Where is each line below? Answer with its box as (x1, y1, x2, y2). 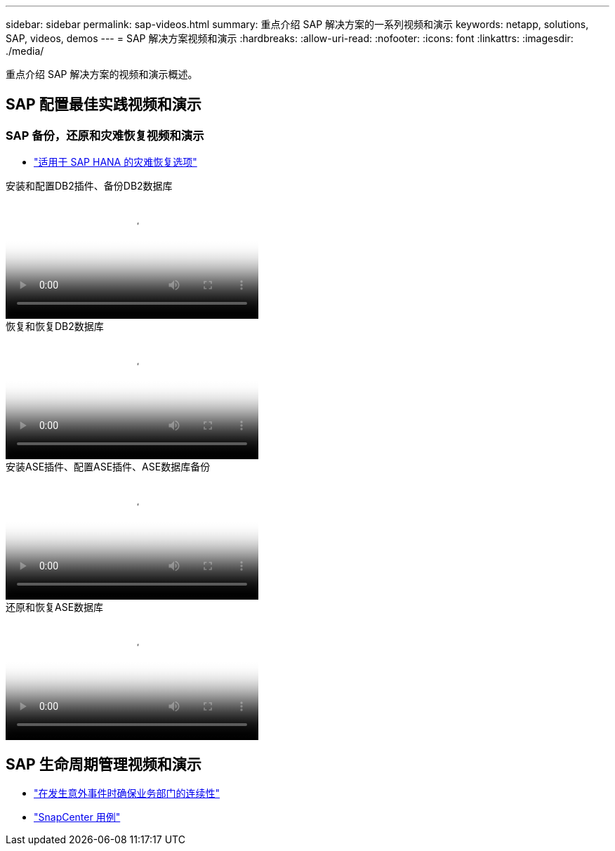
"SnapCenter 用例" (34, 811, 121, 824)
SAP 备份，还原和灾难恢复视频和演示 (6, 128, 204, 143)
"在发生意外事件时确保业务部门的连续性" (34, 787, 220, 800)
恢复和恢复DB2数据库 (6, 320, 104, 333)
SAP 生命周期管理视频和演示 (6, 755, 201, 773)
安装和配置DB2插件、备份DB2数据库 (6, 180, 173, 192)
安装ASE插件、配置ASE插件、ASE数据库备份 (6, 461, 211, 473)
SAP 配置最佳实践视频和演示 (6, 95, 201, 114)
